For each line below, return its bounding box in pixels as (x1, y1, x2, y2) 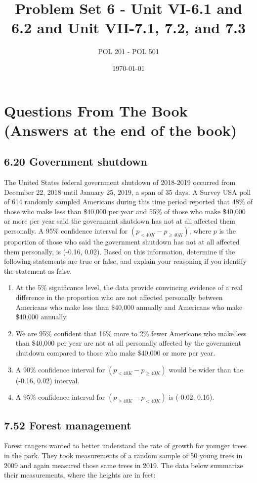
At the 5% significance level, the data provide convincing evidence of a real (15, 282, 243, 293)
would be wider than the (169, 364, 243, 374)
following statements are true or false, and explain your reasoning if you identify (4, 256, 247, 266)
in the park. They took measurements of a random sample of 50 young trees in (4, 450, 243, 460)
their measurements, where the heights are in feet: (4, 470, 156, 480)
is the (219, 226, 236, 236)
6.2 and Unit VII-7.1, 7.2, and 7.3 (11, 17, 246, 38)
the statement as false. (4, 265, 72, 276)
